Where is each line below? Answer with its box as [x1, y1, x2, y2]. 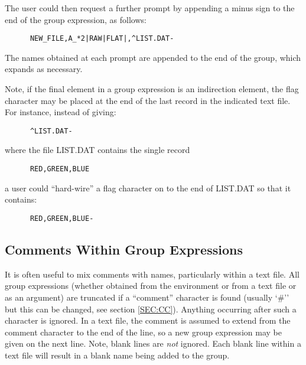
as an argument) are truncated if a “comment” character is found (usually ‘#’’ [5, 291, 289, 303]
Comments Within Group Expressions [5, 240, 243, 258]
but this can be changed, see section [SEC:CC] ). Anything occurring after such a [5, 302, 297, 315]
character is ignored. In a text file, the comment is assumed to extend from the [5, 314, 291, 327]
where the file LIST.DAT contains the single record [5, 144, 190, 156]
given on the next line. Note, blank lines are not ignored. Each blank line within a [5, 337, 301, 350]
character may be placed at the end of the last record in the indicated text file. [5, 94, 291, 106]
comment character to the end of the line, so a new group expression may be [5, 325, 282, 338]
